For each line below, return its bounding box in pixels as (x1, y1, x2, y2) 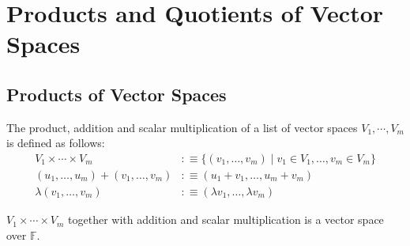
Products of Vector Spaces (6, 81, 227, 106)
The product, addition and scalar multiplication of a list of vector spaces (6, 119, 358, 135)
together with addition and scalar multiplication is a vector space (68, 211, 384, 228)
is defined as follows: (6, 134, 105, 151)
